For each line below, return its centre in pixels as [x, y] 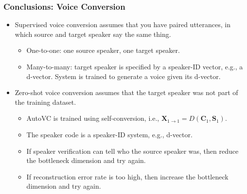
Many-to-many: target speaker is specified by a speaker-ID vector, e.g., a [135, 66]
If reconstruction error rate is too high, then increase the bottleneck [127, 176]
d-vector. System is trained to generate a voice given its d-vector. [123, 76]
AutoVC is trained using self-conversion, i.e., [93, 118]
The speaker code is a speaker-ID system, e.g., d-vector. [109, 134]
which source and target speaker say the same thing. [93, 34]
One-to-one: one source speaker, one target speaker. [103, 50]
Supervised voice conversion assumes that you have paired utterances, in [123, 24]
